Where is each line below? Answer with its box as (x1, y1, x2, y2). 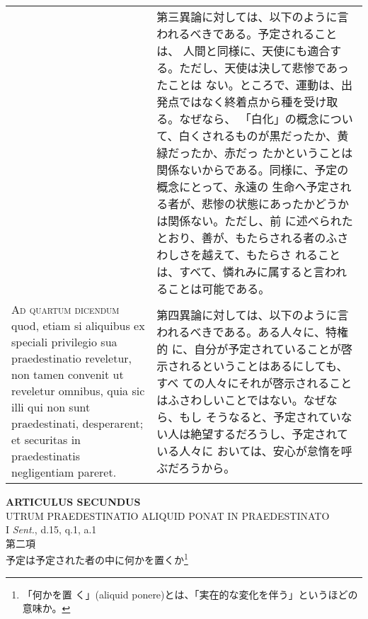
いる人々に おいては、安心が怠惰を (156, 442, 341, 459)
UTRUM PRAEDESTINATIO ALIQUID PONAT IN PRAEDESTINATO (6, 508, 330, 523)
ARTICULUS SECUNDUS (6, 494, 141, 509)
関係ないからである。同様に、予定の (156, 161, 349, 178)
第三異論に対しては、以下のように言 (156, 8, 349, 25)
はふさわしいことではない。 (156, 391, 304, 408)
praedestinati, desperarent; (11, 415, 144, 431)
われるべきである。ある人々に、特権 (156, 323, 348, 340)
